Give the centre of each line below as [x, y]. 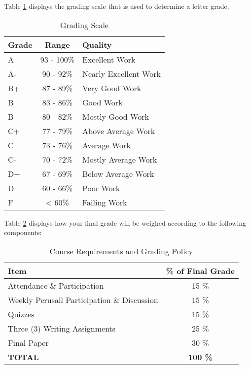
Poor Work [101, 188]
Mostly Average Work [120, 159]
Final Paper [28, 342]
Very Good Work [112, 88]
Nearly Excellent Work [121, 73]
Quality [97, 44]
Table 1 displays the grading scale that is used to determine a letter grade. [117, 6]
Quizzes [21, 314]
